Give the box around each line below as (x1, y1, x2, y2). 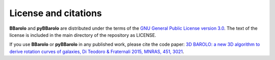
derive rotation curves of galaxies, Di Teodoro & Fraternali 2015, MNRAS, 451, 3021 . (9, 48, 184, 54)
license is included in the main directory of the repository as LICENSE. (9, 32, 156, 38)
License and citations (9, 8, 102, 19)
